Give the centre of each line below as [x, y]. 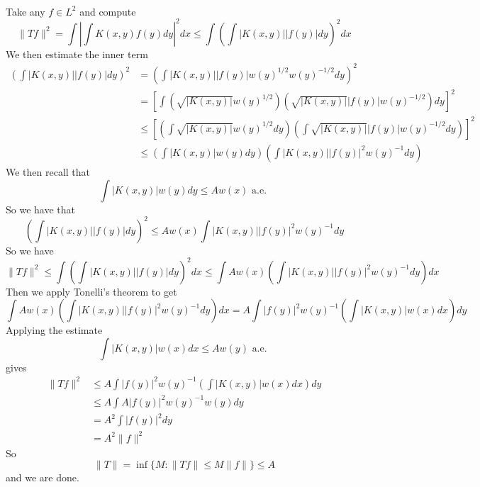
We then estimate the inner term [77, 54]
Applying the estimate [54, 330]
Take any [26, 11]
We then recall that [48, 171]
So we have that [40, 209]
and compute [108, 11]
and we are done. [43, 477]
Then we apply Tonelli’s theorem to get [91, 291]
